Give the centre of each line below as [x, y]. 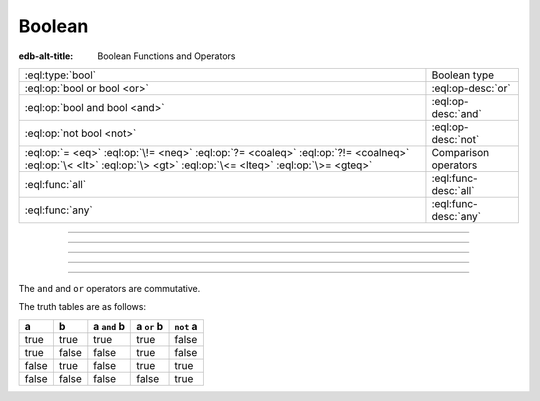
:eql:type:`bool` [60, 75]
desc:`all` [453, 190]
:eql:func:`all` [55, 184]
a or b [150, 326]
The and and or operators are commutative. [109, 288]
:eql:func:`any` [59, 210]
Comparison [460, 152]
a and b [109, 326]
